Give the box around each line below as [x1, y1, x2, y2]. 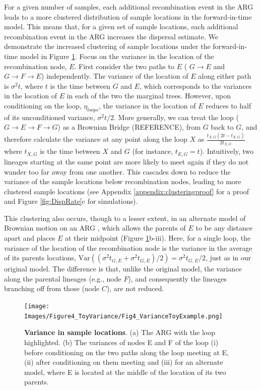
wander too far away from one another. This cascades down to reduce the [4, 166, 231, 177]
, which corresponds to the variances [139, 80, 252, 91]
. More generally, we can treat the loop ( [114, 112, 239, 122]
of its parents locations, [4, 252, 76, 263]
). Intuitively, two [200, 146, 254, 156]
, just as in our [205, 252, 251, 263]
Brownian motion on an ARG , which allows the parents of [4, 222, 186, 233]
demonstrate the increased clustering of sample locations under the [4, 41, 211, 51]
